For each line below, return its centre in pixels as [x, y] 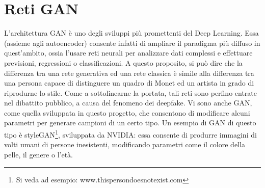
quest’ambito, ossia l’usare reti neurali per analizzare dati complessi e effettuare [128, 53]
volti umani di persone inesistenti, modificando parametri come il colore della [125, 144]
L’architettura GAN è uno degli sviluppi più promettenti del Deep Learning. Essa [131, 33]
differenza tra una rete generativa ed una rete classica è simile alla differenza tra [129, 73]
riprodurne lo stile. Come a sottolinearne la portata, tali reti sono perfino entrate [131, 92]
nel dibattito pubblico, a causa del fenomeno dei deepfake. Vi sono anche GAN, [128, 103]
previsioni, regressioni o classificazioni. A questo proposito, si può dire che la [123, 62]
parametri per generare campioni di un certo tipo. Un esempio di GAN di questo [130, 123]
